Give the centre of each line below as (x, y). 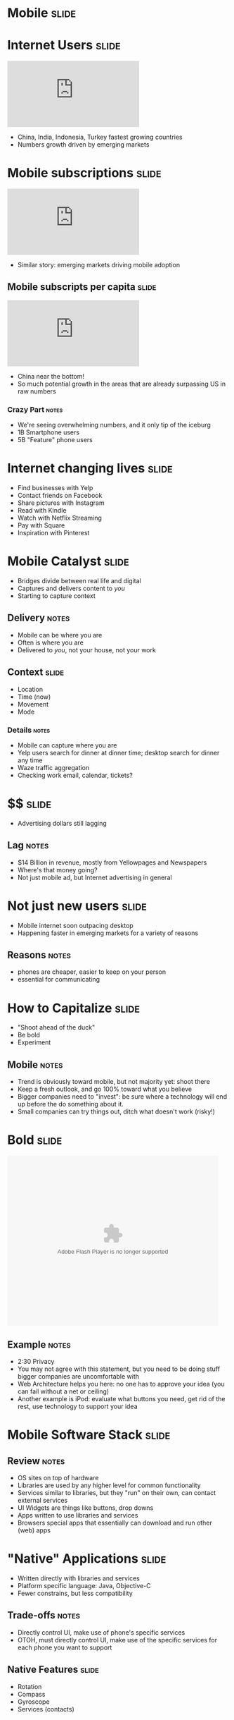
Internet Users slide (64, 45)
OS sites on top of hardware (58, 1477)
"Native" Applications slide (87, 1559)
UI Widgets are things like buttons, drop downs (85, 1508)
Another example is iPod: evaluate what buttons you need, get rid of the (121, 1398)
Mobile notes (35, 1065)
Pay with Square (41, 525)
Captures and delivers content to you (71, 588)
